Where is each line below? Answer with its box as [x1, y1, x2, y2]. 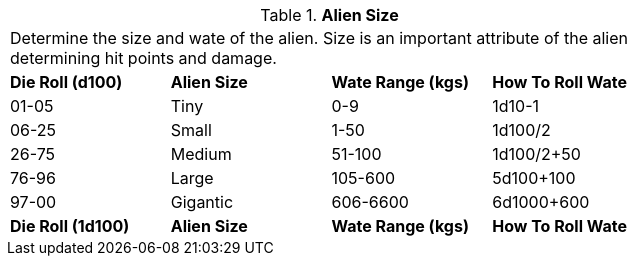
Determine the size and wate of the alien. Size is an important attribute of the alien [10, 28, 628, 48]
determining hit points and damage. [10, 48, 277, 68]
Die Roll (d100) [10, 72, 123, 92]
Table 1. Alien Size [260, 5, 399, 25]
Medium [170, 144, 232, 164]
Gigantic [170, 192, 234, 212]
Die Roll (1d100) [10, 216, 130, 236]
